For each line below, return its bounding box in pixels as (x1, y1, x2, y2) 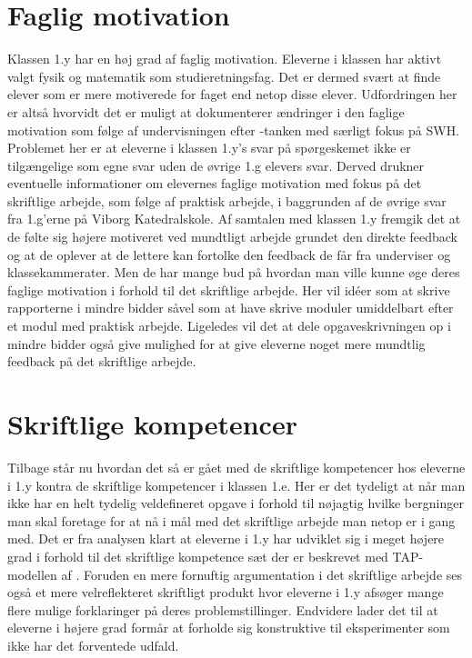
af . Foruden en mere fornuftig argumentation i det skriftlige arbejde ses (61, 564, 463, 583)
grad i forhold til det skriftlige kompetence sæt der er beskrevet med (7, 546, 388, 565)
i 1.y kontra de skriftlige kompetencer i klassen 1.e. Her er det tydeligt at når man (7, 475, 466, 494)
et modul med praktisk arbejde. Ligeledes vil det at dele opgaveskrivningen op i (7, 316, 451, 335)
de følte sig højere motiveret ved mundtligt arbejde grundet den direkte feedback (7, 227, 457, 246)
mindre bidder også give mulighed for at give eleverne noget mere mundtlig (7, 334, 426, 353)
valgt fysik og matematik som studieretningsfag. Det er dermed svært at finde (7, 66, 441, 85)
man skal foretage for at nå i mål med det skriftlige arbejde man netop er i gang (7, 511, 456, 530)
